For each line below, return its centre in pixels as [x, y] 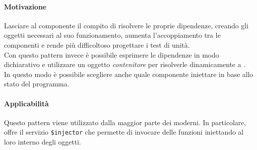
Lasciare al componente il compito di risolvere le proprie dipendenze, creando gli [126, 25]
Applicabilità [27, 103]
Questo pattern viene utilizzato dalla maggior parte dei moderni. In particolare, [125, 122]
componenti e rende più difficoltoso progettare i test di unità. [97, 44]
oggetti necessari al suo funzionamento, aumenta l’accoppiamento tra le [112, 35]
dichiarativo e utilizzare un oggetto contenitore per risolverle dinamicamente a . [125, 64]
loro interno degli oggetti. [43, 142]
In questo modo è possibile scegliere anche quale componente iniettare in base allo [129, 74]
